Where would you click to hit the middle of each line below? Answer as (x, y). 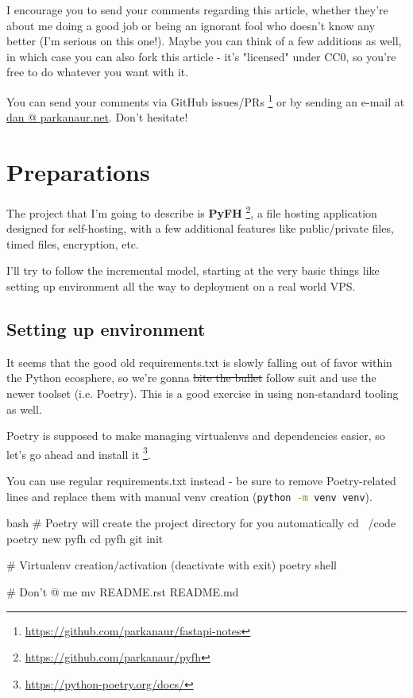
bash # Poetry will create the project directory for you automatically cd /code (201, 523)
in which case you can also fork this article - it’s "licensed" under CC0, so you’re (201, 56)
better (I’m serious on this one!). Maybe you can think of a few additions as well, (204, 41)
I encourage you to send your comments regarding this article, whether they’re (197, 10)
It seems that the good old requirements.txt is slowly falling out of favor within (199, 362)
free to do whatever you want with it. (98, 72)
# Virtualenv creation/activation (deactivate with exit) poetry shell (172, 565)
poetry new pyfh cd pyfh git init (85, 538)
